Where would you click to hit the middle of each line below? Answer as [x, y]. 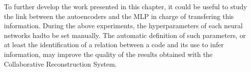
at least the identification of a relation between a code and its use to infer [114, 45]
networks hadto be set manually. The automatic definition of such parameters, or [125, 35]
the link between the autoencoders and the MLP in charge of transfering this [119, 16]
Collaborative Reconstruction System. [60, 63]
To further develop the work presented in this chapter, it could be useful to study [125, 6]
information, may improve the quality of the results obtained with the [108, 54]
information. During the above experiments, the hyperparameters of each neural [123, 26]
